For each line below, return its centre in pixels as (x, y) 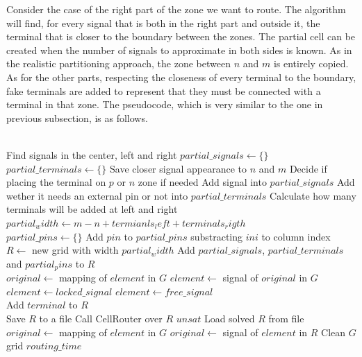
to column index (296, 236)
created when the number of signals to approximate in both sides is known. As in (179, 50)
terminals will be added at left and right (92, 209)
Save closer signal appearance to (178, 168)
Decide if (308, 168)
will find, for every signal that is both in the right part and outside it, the (163, 23)
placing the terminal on (56, 182)
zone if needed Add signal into (202, 182)
